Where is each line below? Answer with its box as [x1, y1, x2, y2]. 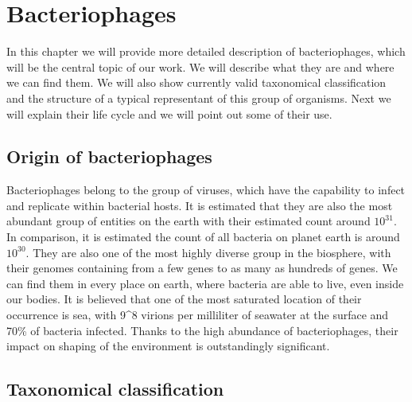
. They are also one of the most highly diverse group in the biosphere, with [25, 244, 391, 260]
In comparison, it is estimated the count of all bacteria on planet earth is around [6, 228, 400, 245]
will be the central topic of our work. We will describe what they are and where [6, 58, 395, 75]
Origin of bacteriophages [6, 144, 212, 169]
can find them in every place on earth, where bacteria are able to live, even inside [6, 275, 404, 291]
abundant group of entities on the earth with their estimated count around [6, 213, 371, 229]
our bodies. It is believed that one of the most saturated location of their [6, 291, 362, 307]
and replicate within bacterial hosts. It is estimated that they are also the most [6, 197, 393, 213]
